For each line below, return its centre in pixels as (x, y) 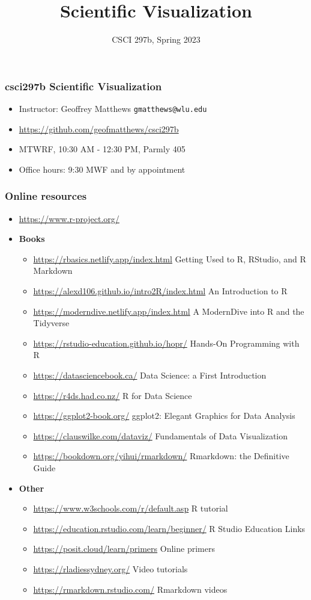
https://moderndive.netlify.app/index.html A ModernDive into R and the (169, 311)
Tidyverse (51, 323)
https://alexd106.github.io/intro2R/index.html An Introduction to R (160, 291)
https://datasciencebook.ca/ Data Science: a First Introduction (150, 375)
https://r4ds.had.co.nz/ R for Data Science (113, 395)
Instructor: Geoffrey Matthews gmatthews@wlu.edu (113, 109)
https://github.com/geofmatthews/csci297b (99, 128)
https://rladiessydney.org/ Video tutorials (110, 568)
